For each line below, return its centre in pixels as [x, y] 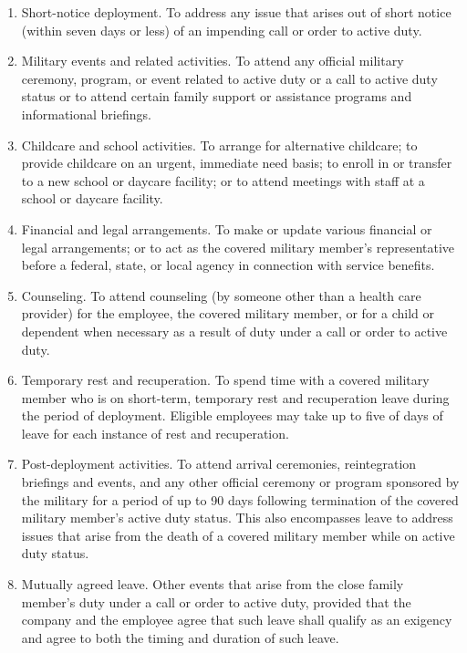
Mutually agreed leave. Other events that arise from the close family [213, 584]
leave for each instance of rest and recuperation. [155, 433]
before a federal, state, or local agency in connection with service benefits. [228, 265]
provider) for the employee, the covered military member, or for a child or [228, 313]
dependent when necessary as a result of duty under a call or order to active [234, 331]
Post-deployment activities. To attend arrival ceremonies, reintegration [219, 464]
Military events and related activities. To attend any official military [213, 61]
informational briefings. [86, 114]
